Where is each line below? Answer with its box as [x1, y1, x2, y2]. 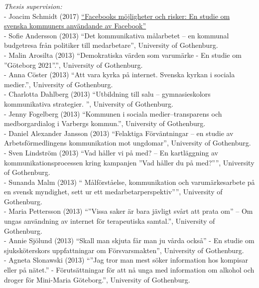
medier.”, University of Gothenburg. [4, 79, 113, 89]
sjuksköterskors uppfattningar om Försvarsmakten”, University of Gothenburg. [4, 245, 244, 255]
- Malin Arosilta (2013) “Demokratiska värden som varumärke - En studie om [4, 49, 242, 60]
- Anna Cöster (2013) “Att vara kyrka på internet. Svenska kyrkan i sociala [4, 69, 235, 80]
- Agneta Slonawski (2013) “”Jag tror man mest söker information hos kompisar [4, 255, 248, 265]
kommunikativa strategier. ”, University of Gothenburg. [4, 98, 173, 109]
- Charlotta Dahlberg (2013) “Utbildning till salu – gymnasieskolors [4, 89, 211, 99]
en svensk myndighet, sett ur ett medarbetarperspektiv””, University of [4, 186, 223, 197]
